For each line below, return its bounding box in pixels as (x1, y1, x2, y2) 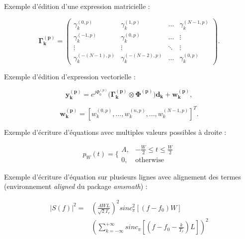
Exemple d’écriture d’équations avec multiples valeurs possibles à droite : (4, 126, 227, 137)
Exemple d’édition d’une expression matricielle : (4, 1, 150, 11)
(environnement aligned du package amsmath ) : (4, 181, 148, 191)
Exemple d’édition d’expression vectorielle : (4, 71, 136, 81)
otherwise (135, 156, 164, 164)
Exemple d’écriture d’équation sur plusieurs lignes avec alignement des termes (4, 171, 241, 181)
